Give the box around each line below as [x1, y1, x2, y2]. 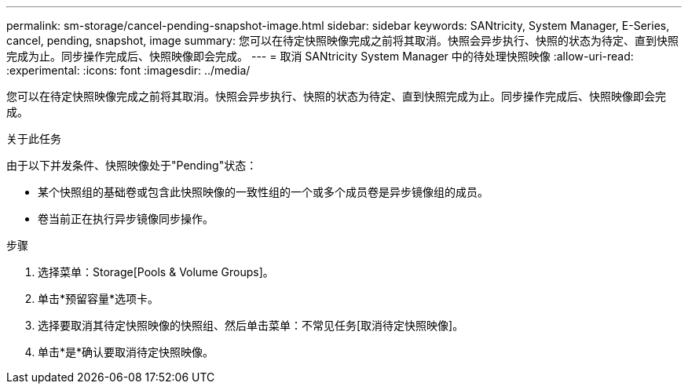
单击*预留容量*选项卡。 [38, 292, 159, 305]
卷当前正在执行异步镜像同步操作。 [38, 212, 214, 225]
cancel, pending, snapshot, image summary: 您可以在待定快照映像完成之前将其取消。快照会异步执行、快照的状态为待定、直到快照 [6, 34, 679, 47]
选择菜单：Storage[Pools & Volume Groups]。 [38, 265, 274, 279]
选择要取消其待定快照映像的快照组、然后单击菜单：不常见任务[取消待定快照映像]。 [38, 319, 464, 332]
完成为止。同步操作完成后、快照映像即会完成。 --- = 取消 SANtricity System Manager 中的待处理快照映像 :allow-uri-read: [6, 49, 634, 63]
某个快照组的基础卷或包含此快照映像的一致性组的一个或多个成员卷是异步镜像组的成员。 [38, 185, 489, 199]
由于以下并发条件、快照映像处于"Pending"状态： [6, 159, 258, 172]
